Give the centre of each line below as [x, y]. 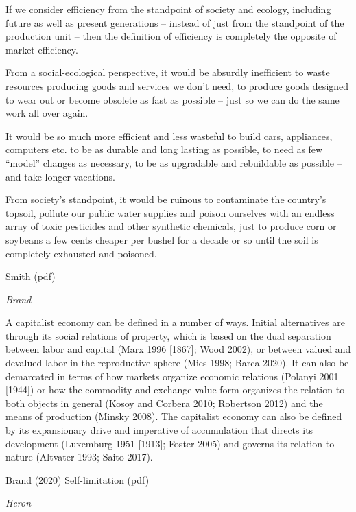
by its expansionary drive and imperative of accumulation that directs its [159, 430]
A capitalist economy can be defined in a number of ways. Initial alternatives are [175, 322]
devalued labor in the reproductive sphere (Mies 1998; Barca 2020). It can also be [177, 363]
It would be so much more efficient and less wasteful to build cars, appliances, [169, 136]
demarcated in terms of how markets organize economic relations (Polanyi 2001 [172, 376]
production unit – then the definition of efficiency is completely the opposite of [171, 36]
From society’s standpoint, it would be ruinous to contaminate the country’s [166, 199]
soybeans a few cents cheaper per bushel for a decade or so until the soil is [162, 239]
